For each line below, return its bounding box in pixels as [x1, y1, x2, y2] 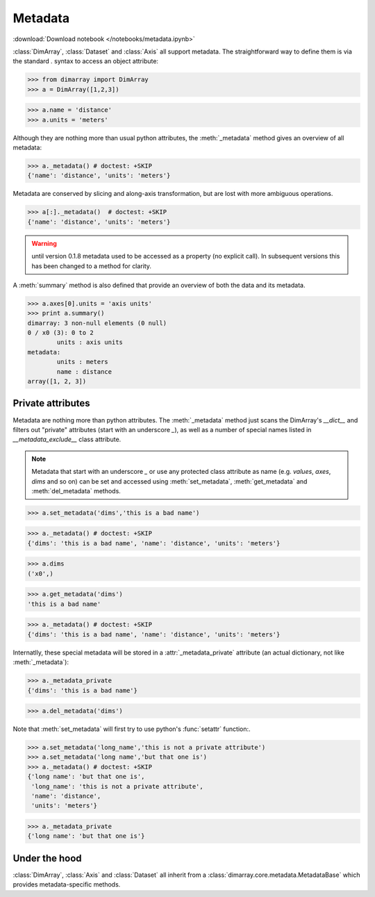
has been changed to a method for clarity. [31, 261, 152, 270]
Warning [31, 239, 57, 247]
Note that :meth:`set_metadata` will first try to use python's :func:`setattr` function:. [12, 725, 251, 733]
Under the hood [12, 852, 83, 864]
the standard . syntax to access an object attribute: [12, 57, 159, 65]
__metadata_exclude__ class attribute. [12, 435, 122, 444]
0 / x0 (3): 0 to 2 [27, 329, 94, 337]
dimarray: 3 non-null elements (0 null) [27, 319, 167, 327]
